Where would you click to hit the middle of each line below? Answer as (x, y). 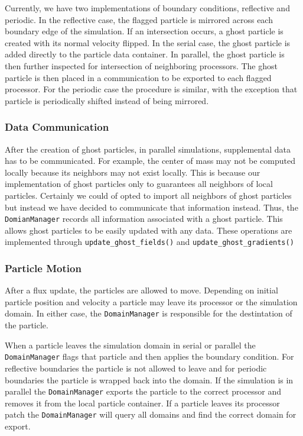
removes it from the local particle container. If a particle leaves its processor (142, 403)
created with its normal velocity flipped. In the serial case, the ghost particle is (148, 42)
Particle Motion (43, 268)
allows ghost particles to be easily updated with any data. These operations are (149, 230)
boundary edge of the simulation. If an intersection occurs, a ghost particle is (144, 31)
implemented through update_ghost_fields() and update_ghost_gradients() (149, 242)
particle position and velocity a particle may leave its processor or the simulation (151, 301)
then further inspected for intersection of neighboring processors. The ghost (141, 65)
